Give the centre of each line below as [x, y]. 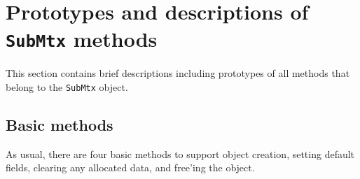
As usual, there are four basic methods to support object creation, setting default [180, 153]
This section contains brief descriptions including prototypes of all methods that [178, 73]
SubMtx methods [82, 39]
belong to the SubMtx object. [67, 87]
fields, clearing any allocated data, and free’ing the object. [130, 167]
